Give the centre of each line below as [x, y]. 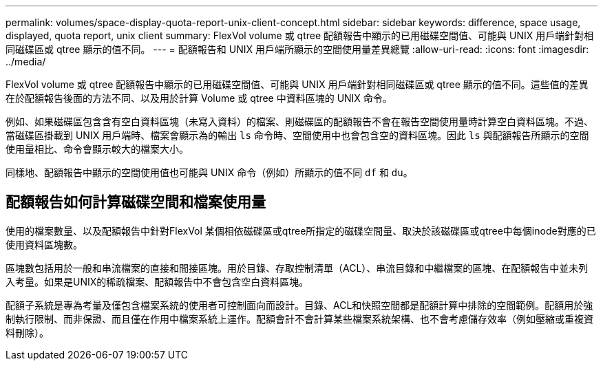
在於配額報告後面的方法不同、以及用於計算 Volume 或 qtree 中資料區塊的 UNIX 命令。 [199, 98]
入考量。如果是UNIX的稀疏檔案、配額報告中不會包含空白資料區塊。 [157, 281]
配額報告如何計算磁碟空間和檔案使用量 [136, 202]
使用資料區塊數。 [44, 244]
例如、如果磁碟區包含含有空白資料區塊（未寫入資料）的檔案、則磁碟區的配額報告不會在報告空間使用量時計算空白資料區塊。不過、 [299, 121]
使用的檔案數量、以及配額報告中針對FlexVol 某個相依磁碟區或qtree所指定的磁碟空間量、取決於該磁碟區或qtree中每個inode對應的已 [301, 230]
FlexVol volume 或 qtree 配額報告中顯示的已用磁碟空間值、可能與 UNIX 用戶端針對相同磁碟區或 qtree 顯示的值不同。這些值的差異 [297, 84]
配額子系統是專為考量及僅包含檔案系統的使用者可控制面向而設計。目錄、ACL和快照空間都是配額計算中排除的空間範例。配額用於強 [299, 305]
